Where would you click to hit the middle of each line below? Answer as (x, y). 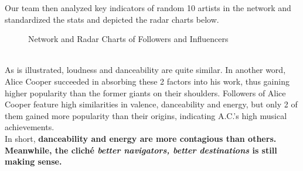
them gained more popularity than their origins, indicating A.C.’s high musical (146, 115)
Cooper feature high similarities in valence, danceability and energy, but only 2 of (151, 104)
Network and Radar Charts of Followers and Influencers (128, 39)
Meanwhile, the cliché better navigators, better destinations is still (141, 150)
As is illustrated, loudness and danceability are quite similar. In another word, (145, 70)
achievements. (30, 127)
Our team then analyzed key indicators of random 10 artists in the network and (148, 8)
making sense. (33, 161)
